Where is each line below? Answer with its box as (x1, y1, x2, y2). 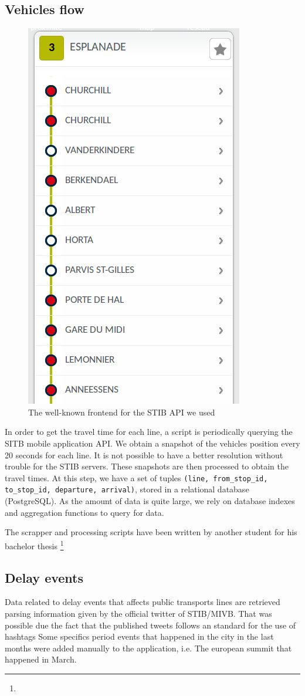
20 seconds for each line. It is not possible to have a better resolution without (5, 448, 283, 461)
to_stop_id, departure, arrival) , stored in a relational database (5, 483, 249, 495)
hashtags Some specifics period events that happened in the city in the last (5, 630, 274, 643)
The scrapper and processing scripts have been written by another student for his (5, 526, 297, 538)
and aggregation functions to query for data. (5, 506, 164, 518)
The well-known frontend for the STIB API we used (28, 406, 215, 418)
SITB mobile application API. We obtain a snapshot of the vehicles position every (5, 437, 300, 449)
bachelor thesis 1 (5, 538, 64, 552)
